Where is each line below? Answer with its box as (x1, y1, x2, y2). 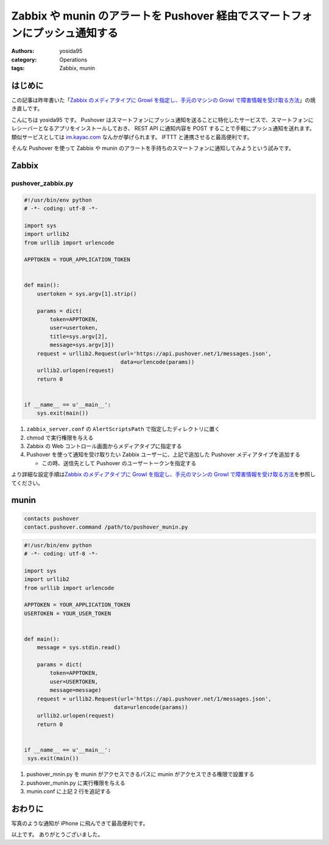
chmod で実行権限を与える (26, 433, 94, 441)
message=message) (49, 686, 102, 694)
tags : (11, 65, 25, 72)
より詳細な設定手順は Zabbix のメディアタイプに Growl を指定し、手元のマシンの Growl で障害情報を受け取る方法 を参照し (11, 471, 316, 478)
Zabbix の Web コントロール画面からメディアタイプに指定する (26, 443, 182, 450)
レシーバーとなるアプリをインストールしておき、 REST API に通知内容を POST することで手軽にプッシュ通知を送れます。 (11, 125, 315, 132)
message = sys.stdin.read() (37, 644, 121, 651)
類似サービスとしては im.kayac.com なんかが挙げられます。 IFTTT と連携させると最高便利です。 (11, 133, 253, 140)
